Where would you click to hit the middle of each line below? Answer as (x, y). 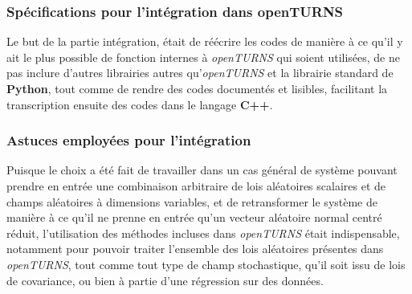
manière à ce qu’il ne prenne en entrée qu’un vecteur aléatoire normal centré (194, 217)
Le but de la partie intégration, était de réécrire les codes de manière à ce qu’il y (205, 41)
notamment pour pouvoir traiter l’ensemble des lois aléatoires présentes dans (195, 249)
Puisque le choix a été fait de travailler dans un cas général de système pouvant (202, 170)
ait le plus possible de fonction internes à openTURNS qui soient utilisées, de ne (203, 57)
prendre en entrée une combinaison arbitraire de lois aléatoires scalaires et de (196, 186)
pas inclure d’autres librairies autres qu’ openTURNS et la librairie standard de (200, 73)
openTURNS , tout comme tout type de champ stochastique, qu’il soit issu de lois (206, 264)
